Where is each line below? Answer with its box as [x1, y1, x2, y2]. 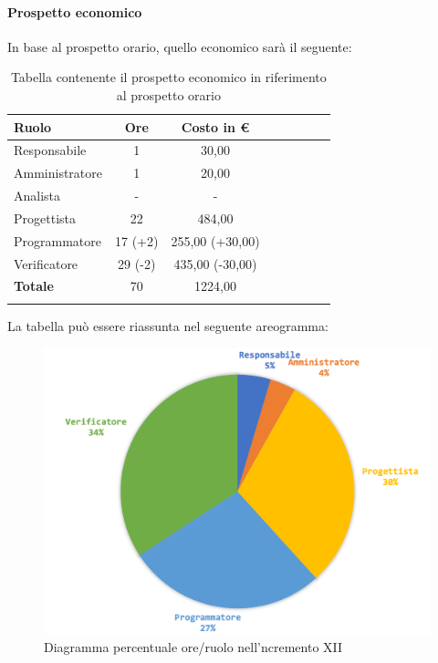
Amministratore [14, 163, 102, 182]
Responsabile [14, 140, 87, 160]
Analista [14, 186, 61, 205]
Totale [14, 276, 54, 295]
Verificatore [14, 254, 78, 273]
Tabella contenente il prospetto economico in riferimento [10, 67, 327, 87]
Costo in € [181, 117, 250, 136]
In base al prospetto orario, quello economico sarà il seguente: [7, 36, 352, 56]
